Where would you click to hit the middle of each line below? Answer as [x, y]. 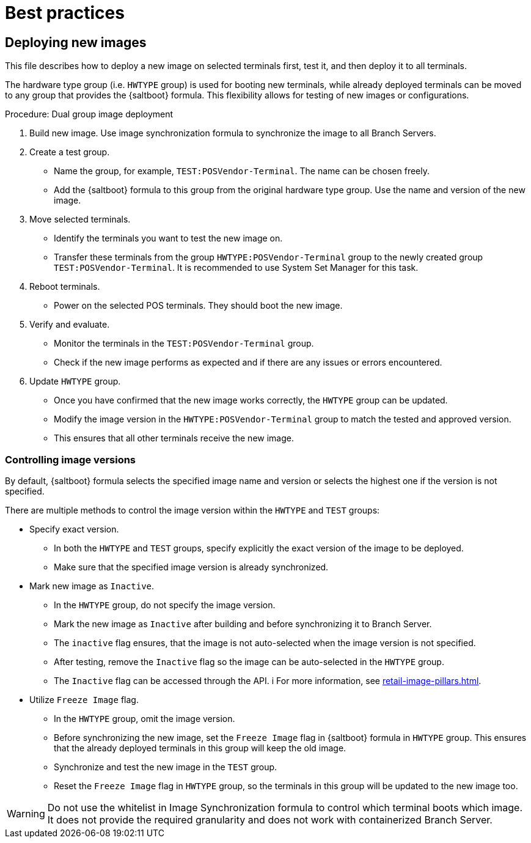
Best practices [65, 13]
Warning [26, 813]
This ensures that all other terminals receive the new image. [174, 438]
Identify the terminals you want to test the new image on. [168, 238]
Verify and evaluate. [70, 325]
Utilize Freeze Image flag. [84, 699]
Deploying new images [76, 42]
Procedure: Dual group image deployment [89, 114]
